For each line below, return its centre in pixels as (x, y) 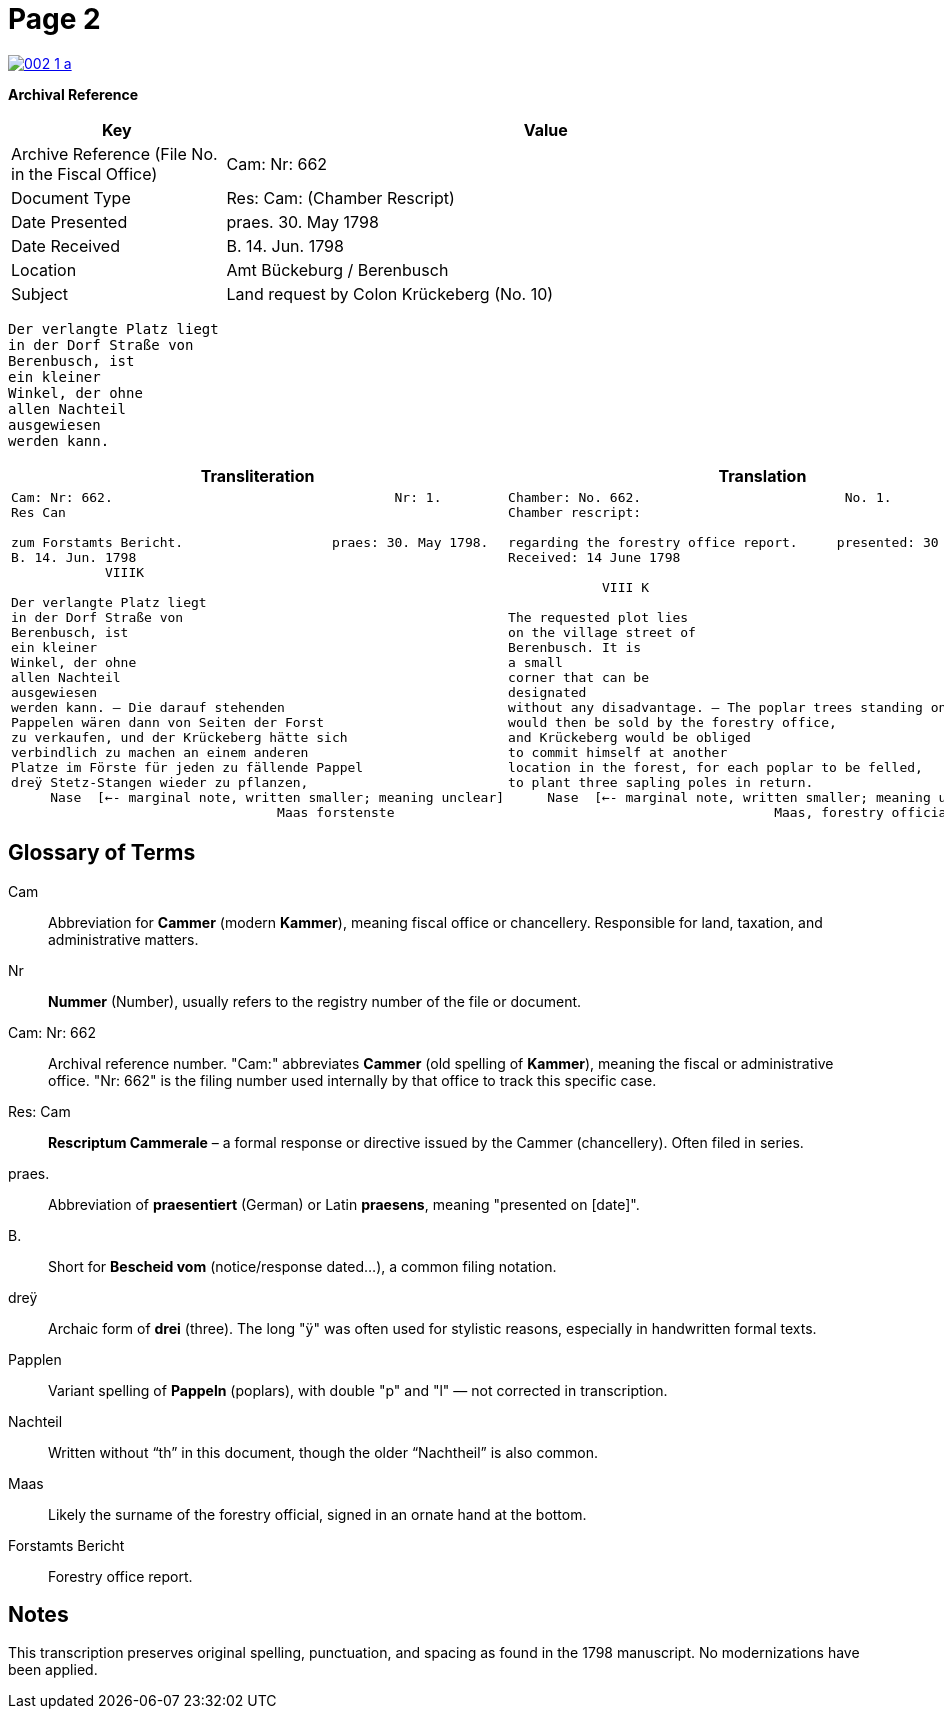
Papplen (35, 1359)
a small (535, 662)
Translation (762, 475)
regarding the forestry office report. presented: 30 (723, 542)
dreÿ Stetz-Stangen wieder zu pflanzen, (160, 782)
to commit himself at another (618, 752)
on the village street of (602, 632)
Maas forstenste (336, 812)
